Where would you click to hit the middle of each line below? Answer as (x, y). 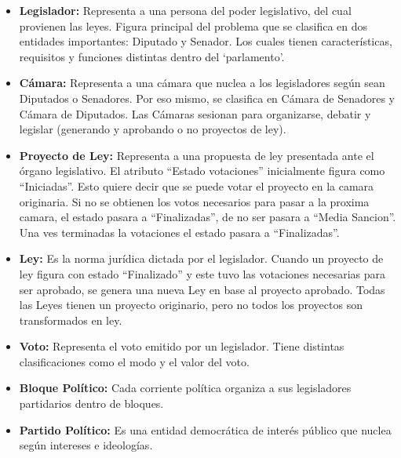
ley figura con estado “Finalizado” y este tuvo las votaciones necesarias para (202, 273)
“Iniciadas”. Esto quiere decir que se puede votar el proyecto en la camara (197, 185)
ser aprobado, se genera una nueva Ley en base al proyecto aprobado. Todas (202, 289)
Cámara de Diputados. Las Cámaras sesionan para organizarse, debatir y (195, 113)
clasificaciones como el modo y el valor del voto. (134, 361)
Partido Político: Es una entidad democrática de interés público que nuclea (205, 429)
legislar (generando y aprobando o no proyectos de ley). (153, 129)
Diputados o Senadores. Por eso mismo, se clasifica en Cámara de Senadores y (207, 98)
